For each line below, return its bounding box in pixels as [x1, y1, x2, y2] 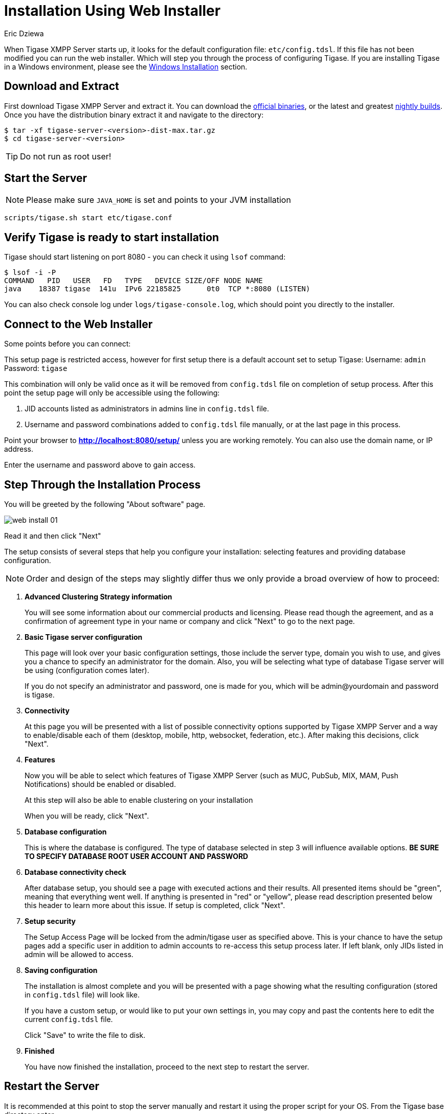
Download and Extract [4, 80, 119, 93]
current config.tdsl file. [25, 1014, 113, 1024]
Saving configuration [25, 965, 98, 974]
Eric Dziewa [4, 29, 44, 38]
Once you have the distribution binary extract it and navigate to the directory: [4, 110, 264, 119]
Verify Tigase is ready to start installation [4, 230, 219, 244]
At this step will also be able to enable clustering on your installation [25, 795, 253, 804]
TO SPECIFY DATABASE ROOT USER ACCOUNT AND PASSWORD [25, 851, 249, 861]
